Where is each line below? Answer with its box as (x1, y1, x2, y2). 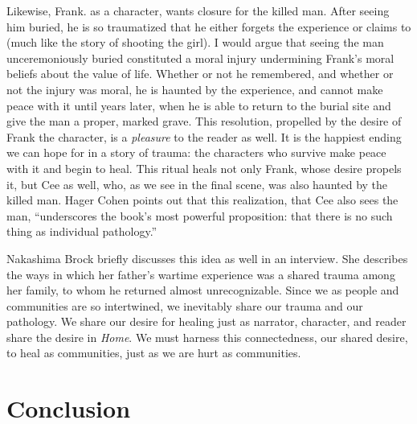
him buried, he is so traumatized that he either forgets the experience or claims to (6, 18, 411, 35)
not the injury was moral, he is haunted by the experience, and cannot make (6, 80, 383, 97)
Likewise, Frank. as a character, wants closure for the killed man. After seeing (6, 2, 390, 19)
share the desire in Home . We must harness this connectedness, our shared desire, (6, 328, 408, 345)
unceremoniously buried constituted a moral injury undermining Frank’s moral (6, 49, 395, 66)
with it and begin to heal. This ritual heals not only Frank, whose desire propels (6, 159, 402, 176)
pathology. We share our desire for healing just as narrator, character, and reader (6, 313, 407, 330)
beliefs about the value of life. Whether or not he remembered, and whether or (6, 65, 394, 82)
